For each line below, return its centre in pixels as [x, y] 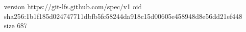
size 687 [16, 25]
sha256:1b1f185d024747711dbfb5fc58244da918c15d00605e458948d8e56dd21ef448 [123, 16]
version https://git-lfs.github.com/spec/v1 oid [73, 6]
